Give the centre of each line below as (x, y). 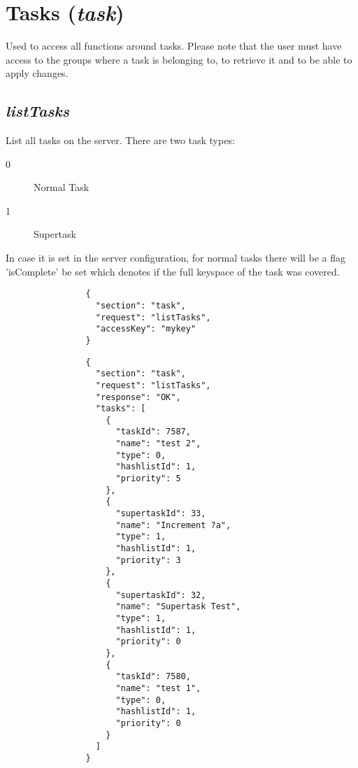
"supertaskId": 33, (161, 514)
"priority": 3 (148, 560)
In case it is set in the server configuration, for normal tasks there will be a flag (176, 258)
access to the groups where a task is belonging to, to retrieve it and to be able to (179, 59)
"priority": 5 (148, 479)
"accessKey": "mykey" (146, 329)
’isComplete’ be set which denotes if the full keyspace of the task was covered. (173, 271)
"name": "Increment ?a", (173, 525)
